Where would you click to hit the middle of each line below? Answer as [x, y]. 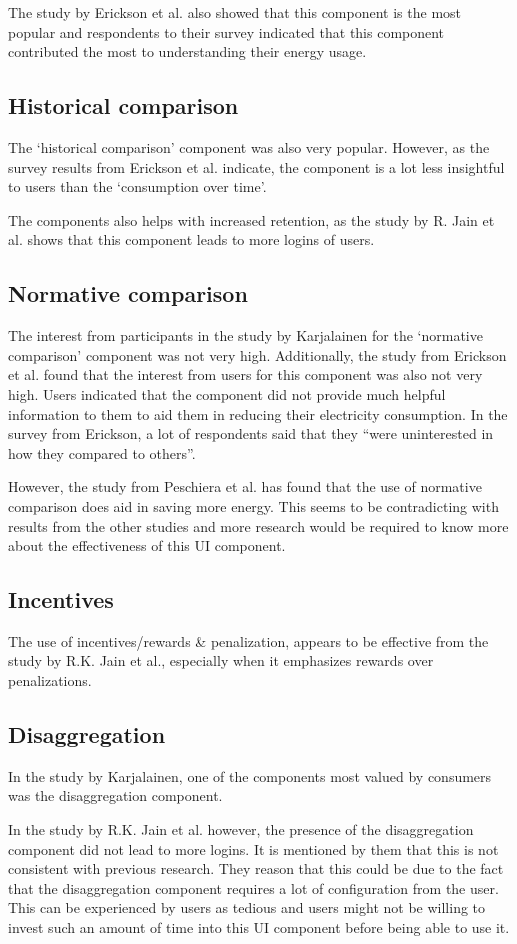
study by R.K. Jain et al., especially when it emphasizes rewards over [221, 660]
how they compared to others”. [102, 452]
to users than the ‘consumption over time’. [137, 186]
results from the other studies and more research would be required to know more [258, 525]
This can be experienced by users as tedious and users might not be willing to [247, 907]
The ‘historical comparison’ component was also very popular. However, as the [249, 146]
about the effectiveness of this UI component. [147, 545]
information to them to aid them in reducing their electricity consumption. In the [258, 413]
